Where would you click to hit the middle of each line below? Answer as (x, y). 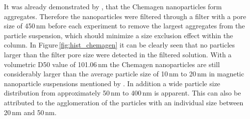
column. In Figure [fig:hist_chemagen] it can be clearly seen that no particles (120, 45)
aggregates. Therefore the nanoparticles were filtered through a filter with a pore (125, 16)
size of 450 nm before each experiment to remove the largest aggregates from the (125, 26)
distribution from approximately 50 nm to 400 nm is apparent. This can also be (123, 93)
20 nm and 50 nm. (30, 112)
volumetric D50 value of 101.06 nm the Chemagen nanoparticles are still (112, 64)
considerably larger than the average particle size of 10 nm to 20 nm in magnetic (124, 74)
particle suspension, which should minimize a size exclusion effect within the (119, 35)
